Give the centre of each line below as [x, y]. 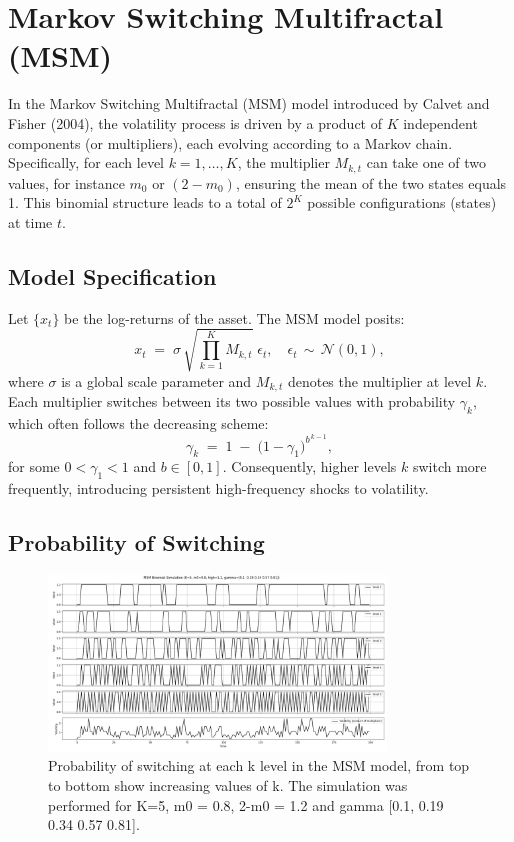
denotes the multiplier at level [379, 380]
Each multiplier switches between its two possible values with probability [232, 401]
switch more [449, 466]
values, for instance [66, 182]
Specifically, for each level [86, 162]
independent [440, 122]
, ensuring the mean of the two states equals [371, 182]
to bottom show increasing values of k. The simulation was [228, 785]
